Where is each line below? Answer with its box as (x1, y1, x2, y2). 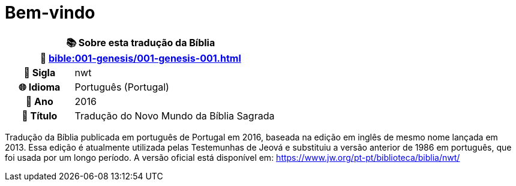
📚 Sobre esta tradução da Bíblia (66, 36, 215, 49)
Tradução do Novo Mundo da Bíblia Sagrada (74, 109, 275, 122)
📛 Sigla (23, 66, 56, 79)
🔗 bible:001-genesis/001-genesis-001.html (40, 52, 241, 64)
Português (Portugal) (74, 80, 169, 93)
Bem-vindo (5, 2, 95, 23)
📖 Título (22, 109, 58, 122)
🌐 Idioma (19, 80, 61, 93)
